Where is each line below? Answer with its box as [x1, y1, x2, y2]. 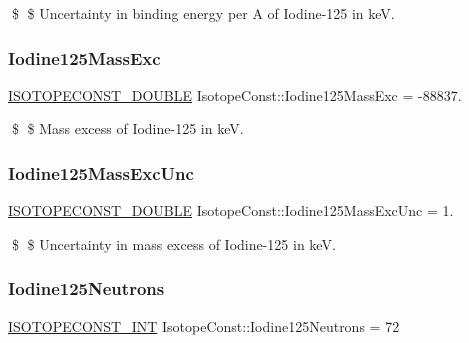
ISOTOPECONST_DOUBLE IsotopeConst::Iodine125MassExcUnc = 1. [8, 200, 454, 221]
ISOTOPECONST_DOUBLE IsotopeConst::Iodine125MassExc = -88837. [8, 84, 462, 105]
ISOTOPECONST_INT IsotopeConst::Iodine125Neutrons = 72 [8, 315, 400, 336]
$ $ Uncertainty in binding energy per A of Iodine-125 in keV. [11, 3, 395, 23]
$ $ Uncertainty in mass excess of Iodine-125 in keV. [11, 233, 336, 254]
